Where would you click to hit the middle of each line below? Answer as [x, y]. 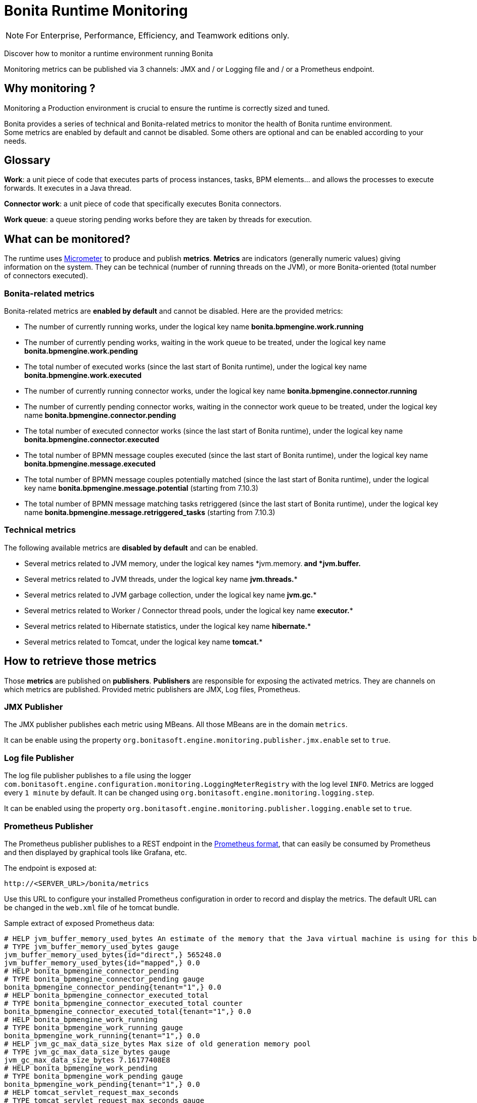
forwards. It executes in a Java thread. [68, 188]
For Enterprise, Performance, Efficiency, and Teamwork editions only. [158, 35]
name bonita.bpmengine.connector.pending [100, 415]
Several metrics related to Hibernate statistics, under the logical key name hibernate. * [168, 626]
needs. [15, 141]
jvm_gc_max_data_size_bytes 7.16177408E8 [87, 1060]
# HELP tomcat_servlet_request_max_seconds [91, 1092]
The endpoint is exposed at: [51, 868]
